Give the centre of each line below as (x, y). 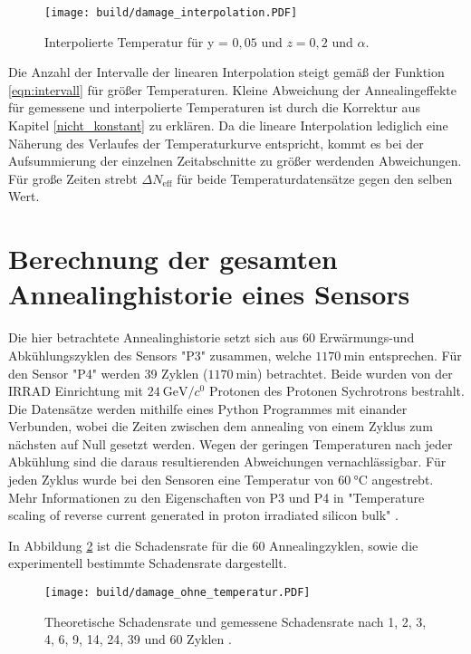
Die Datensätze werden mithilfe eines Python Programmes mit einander (208, 408)
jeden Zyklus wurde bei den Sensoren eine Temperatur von (171, 480)
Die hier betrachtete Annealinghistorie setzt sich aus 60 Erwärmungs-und (211, 337)
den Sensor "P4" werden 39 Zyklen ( (108, 373)
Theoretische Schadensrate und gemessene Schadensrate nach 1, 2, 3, (235, 621)
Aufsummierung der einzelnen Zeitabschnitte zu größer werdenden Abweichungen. (235, 161)
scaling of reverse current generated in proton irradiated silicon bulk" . (203, 515)
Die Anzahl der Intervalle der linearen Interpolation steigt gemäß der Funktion (226, 72)
